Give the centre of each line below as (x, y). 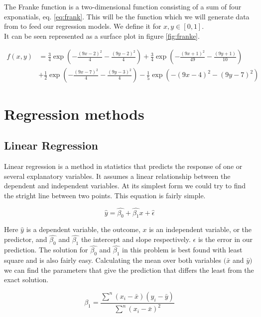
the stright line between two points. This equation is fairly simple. (105, 195)
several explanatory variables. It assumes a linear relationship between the (117, 176)
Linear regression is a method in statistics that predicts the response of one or (123, 166)
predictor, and (26, 239)
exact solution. (26, 279)
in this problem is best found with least (182, 250)
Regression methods (74, 114)
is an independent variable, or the (200, 229)
